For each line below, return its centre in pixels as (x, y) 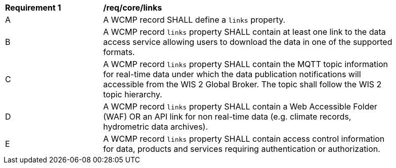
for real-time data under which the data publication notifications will (232, 74)
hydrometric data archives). (156, 127)
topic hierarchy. (133, 94)
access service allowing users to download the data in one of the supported (248, 42)
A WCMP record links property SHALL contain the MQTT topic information (246, 64)
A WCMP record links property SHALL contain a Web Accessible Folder (240, 106)
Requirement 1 (33, 8)
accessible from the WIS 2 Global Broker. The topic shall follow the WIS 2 (243, 84)
